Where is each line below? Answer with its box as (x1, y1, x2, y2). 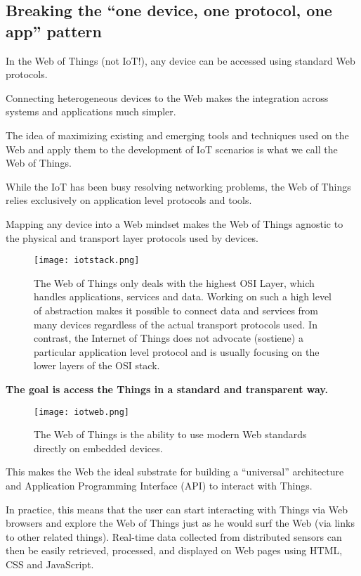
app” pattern (6, 20, 102, 41)
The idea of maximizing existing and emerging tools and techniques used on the (6, 127, 349, 142)
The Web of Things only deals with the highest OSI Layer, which (34, 275, 315, 290)
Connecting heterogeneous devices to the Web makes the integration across (6, 90, 329, 105)
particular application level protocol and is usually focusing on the (34, 344, 320, 359)
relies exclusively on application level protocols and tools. (6, 193, 252, 207)
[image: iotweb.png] (34, 407, 130, 417)
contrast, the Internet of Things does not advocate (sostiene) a (34, 331, 303, 345)
